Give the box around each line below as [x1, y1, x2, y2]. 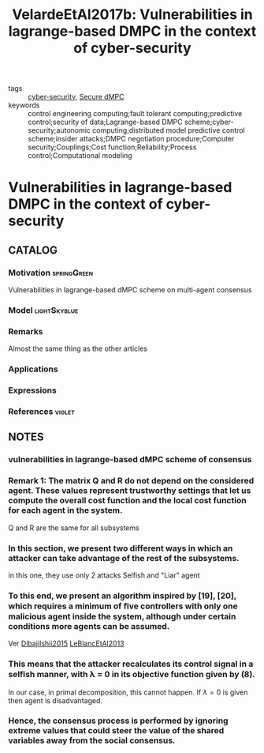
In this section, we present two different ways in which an [8, 543, 233, 554]
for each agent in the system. [8, 505, 123, 516]
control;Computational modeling [28, 151, 132, 160]
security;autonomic [28, 126, 91, 135]
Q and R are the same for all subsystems [8, 523, 139, 533]
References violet [8, 406, 75, 417]
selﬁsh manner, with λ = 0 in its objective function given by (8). [8, 669, 256, 680]
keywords [8, 100, 40, 110]
